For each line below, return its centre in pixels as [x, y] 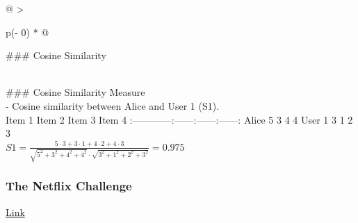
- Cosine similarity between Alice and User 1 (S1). [113, 105]
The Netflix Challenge [69, 186]
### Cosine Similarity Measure [75, 92]
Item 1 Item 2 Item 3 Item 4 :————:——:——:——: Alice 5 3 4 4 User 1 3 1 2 [179, 119]
